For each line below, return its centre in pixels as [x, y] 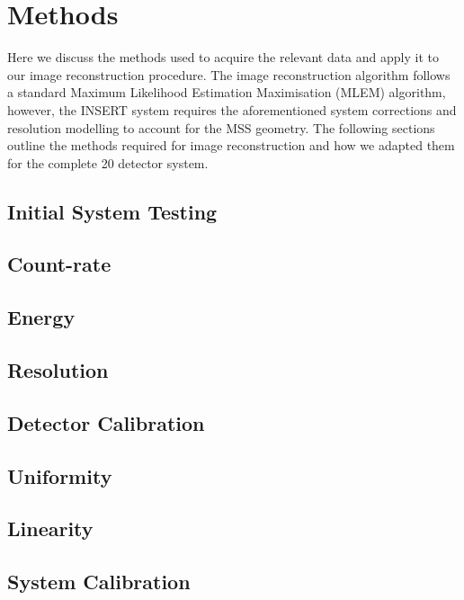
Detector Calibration [106, 422]
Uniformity [60, 475]
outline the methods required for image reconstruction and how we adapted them [231, 145]
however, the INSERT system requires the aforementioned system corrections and [232, 109]
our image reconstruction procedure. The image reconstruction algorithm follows [229, 74]
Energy [41, 317]
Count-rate [59, 264]
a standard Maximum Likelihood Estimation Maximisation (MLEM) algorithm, [227, 92]
